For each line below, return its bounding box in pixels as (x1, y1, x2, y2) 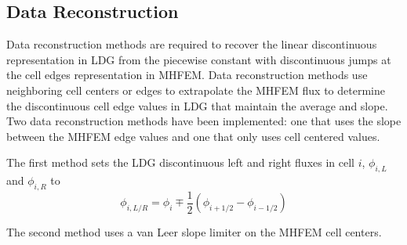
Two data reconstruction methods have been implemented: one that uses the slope (6, 113, 402, 129)
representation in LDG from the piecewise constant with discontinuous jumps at (6, 51, 391, 67)
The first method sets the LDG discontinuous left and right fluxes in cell (6, 154, 354, 171)
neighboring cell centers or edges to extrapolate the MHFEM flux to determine (6, 81, 385, 98)
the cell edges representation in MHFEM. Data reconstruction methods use (6, 67, 368, 83)
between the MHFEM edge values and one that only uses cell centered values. (6, 128, 380, 144)
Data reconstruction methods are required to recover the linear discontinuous (6, 36, 377, 52)
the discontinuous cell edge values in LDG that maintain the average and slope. (6, 97, 388, 113)
